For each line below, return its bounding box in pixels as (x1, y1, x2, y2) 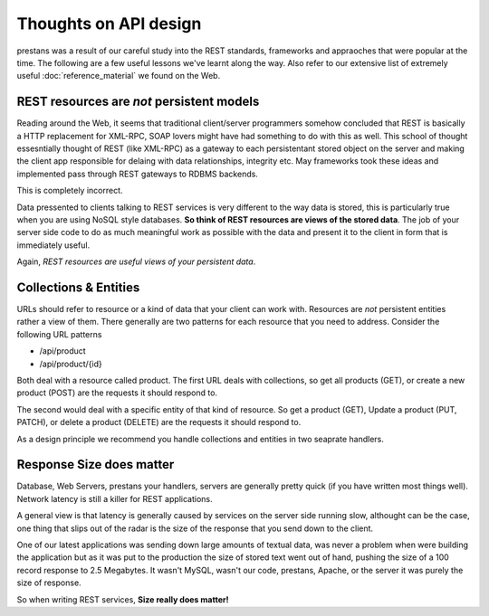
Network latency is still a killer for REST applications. (16, 493, 213, 504)
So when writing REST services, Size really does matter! (16, 593, 229, 605)
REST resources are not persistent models (16, 94, 260, 109)
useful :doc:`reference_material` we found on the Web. (16, 71, 221, 81)
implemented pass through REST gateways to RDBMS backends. (16, 168, 258, 179)
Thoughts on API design (16, 14, 202, 33)
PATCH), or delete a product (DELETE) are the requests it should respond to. (16, 417, 302, 428)
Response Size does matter (16, 457, 175, 472)
